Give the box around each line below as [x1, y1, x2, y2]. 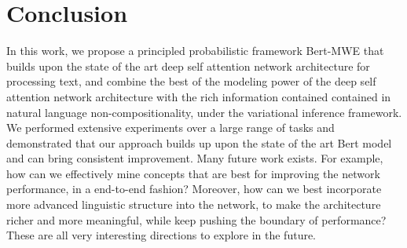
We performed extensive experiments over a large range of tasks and [6, 119, 335, 136]
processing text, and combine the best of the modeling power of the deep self [6, 73, 376, 89]
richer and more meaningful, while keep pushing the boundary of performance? [6, 211, 387, 228]
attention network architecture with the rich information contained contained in [6, 88, 391, 104]
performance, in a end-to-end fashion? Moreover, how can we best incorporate [6, 181, 382, 197]
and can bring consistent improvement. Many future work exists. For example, [6, 150, 383, 166]
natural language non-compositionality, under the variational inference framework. [6, 104, 402, 120]
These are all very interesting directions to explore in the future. [6, 227, 317, 243]
